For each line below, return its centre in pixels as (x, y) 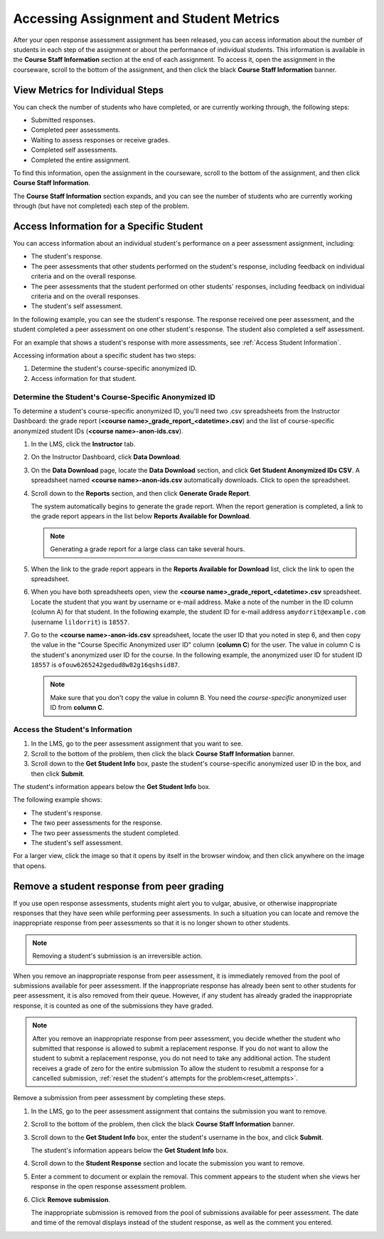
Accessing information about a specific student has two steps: (105, 355)
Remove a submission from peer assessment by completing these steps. (119, 1098)
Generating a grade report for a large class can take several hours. (148, 549)
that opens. (30, 866)
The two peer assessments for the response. (97, 823)
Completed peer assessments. (76, 130)
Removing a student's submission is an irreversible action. (117, 956)
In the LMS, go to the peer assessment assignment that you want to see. (137, 743)
